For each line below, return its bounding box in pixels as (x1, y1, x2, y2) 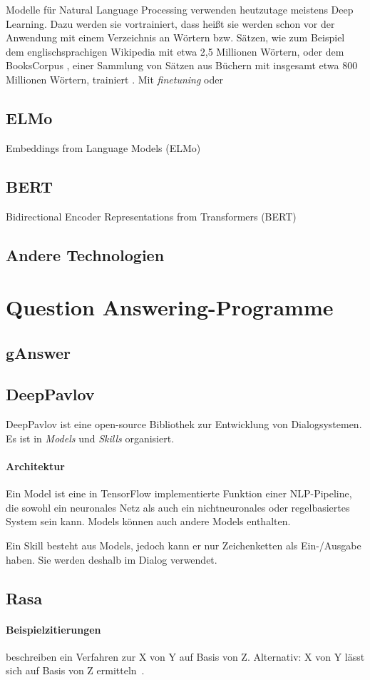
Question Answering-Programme (6, 293, 334, 322)
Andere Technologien (6, 243, 165, 265)
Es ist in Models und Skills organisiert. (6, 430, 175, 445)
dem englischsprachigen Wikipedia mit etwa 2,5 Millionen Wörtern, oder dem (6, 44, 344, 59)
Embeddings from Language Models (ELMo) (6, 140, 201, 155)
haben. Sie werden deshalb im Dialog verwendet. (6, 552, 217, 567)
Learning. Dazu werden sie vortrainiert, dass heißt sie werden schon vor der (6, 16, 335, 31)
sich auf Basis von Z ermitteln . (6, 663, 145, 678)
